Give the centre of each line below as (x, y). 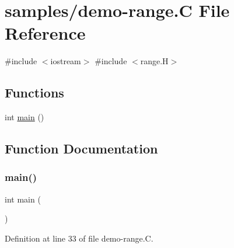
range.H (154, 61)
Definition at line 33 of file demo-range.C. (79, 238)
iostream (66, 61)
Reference (45, 33)
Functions (34, 92)
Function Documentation (81, 149)
